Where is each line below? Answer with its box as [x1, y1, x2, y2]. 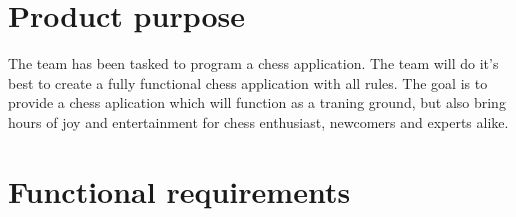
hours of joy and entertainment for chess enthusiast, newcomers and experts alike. [8, 111, 509, 132]
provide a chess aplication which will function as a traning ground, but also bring [8, 92, 506, 113]
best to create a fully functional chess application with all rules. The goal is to [8, 72, 488, 93]
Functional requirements [8, 170, 351, 211]
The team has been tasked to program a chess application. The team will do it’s [8, 53, 499, 74]
